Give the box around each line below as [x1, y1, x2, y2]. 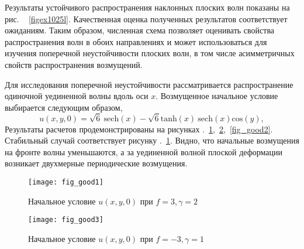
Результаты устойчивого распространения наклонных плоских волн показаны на [5, 1, 290, 13]
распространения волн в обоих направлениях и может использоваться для [5, 35, 267, 47]
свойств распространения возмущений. [5, 58, 143, 70]
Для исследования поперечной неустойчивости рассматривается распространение [5, 78, 293, 90]
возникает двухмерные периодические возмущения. [5, 157, 188, 169]
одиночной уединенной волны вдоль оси [5, 90, 148, 102]
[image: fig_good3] [28, 216, 103, 224]
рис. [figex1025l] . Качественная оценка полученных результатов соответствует [5, 12, 288, 25]
